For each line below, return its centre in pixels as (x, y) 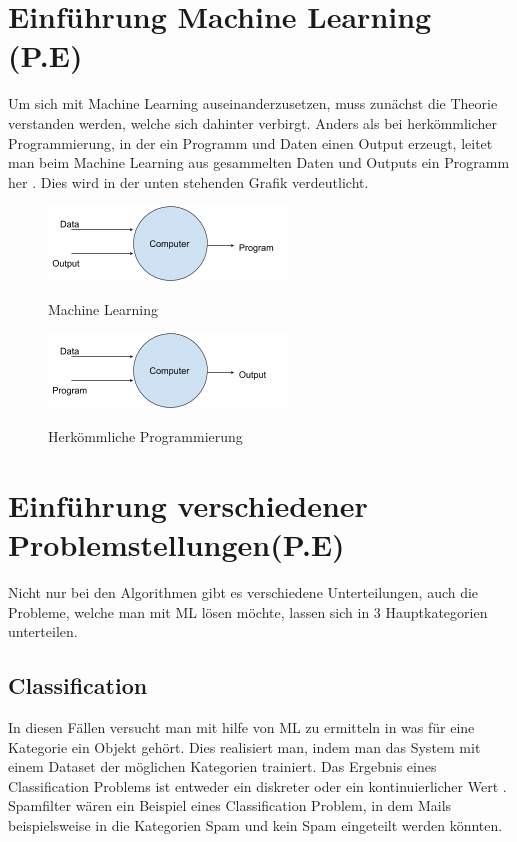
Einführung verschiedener (188, 504)
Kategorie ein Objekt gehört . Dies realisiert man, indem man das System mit (244, 746)
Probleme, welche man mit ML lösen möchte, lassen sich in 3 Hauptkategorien (248, 611)
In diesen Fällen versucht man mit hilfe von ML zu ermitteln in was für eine (241, 726)
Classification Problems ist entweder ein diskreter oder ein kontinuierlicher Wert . (257, 785)
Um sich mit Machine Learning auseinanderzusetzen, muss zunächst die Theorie (253, 103)
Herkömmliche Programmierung (145, 436)
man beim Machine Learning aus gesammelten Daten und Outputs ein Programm (259, 162)
